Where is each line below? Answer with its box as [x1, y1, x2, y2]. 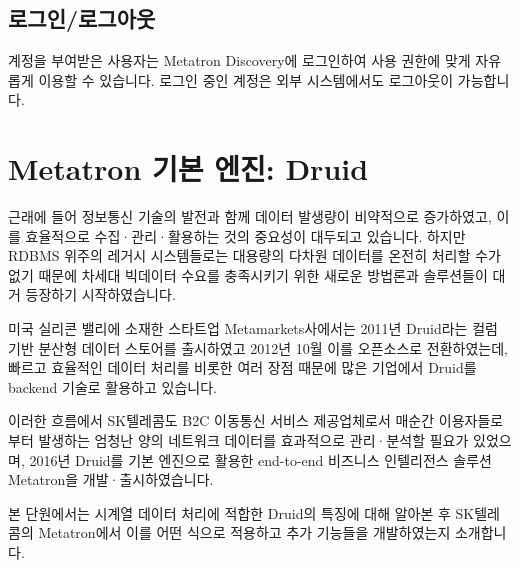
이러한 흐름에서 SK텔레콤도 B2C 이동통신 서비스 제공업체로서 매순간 [8, 410, 435, 431]
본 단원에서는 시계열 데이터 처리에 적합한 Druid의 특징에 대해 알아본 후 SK [8, 502, 475, 523]
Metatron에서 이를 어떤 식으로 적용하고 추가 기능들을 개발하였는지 [38, 522, 451, 543]
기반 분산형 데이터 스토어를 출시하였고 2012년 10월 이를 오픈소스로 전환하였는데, [8, 337, 509, 358]
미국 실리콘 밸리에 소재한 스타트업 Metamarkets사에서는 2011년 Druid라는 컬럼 [8, 318, 498, 339]
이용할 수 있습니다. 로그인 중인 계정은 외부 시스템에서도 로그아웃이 [38, 69, 454, 90]
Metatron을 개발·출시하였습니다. [8, 469, 214, 490]
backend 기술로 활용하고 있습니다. [8, 376, 217, 397]
